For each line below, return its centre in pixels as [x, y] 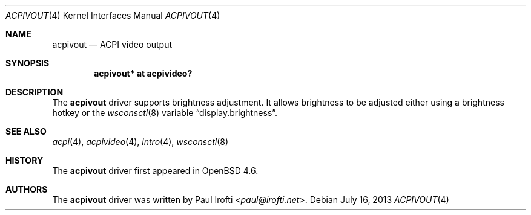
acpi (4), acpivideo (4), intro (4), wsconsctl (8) [140, 142]
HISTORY [25, 160]
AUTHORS [27, 189]
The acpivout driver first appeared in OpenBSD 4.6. [155, 171]
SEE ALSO [26, 131]
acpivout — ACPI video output [112, 44]
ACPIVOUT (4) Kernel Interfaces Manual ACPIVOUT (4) [113, 15]
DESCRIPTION [35, 92]
